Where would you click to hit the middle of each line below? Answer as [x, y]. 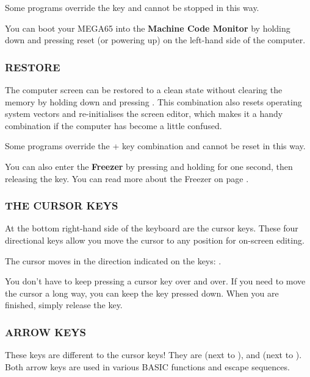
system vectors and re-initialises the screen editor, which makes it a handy [144, 114]
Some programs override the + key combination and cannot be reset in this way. [155, 146]
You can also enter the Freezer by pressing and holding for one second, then [149, 166]
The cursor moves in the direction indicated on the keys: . [113, 260]
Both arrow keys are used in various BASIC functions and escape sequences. [147, 366]
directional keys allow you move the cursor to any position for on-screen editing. [155, 240]
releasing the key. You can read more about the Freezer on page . [127, 178]
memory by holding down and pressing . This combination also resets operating [153, 101]
